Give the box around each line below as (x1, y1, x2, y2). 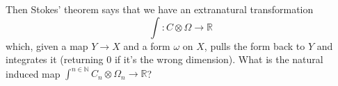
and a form (123, 38, 170, 53)
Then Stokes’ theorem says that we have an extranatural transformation (6, 2, 314, 16)
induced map (6, 66, 61, 80)
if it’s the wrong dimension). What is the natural (114, 52, 323, 67)
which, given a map (6, 38, 88, 53)
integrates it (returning (6, 52, 104, 67)
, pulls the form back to (204, 38, 305, 53)
